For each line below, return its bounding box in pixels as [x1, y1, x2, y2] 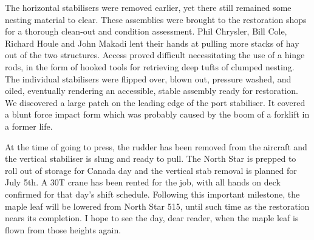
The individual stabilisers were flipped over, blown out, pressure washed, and [5, 72, 292, 85]
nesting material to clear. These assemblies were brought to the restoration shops [5, 13, 307, 25]
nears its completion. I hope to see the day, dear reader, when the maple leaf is [5, 212, 299, 224]
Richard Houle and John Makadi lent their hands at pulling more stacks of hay [5, 36, 299, 49]
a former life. [5, 119, 53, 132]
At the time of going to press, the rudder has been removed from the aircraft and [5, 140, 307, 153]
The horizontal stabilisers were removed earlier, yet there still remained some [5, 1, 292, 13]
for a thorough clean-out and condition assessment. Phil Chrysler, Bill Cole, [5, 25, 287, 38]
